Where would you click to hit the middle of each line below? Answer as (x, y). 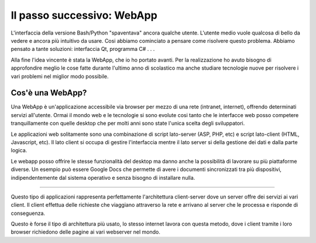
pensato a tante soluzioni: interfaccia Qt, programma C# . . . (83, 49)
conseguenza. (28, 213)
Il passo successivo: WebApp (84, 15)
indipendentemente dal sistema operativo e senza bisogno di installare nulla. (103, 177)
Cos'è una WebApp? (49, 93)
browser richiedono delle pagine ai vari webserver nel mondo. (85, 232)
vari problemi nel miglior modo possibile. (60, 76)
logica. (19, 150)
